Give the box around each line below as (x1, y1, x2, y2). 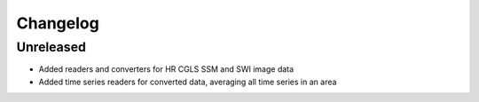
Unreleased (16, 39, 86, 55)
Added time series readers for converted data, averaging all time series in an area (38, 76, 337, 87)
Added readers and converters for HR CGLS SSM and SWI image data (38, 64, 294, 75)
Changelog (16, 13, 99, 33)
